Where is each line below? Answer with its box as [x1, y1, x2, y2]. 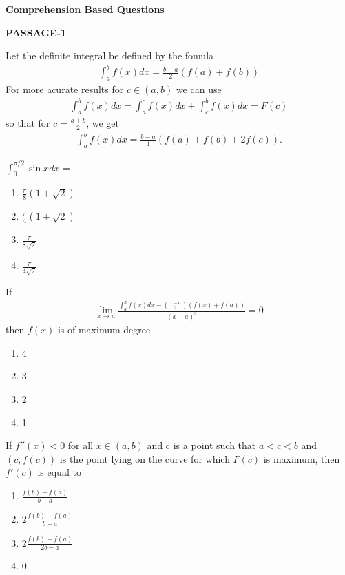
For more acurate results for [6, 82, 124, 96]
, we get [86, 116, 119, 130]
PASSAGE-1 [6, 25, 67, 39]
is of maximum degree [57, 322, 151, 337]
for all [67, 438, 94, 452]
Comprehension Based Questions [6, 2, 165, 16]
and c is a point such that [147, 438, 256, 452]
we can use [176, 82, 222, 96]
